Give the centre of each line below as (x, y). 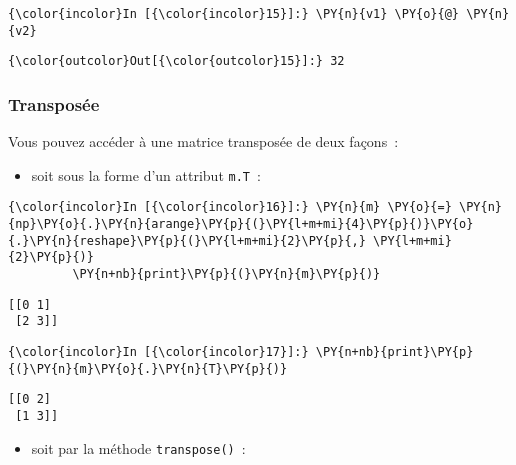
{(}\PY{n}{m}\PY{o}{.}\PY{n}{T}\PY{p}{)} (148, 368)
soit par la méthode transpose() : (138, 447)
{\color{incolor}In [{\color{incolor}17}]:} (158, 352)
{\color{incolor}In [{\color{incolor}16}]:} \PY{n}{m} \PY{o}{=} (230, 207)
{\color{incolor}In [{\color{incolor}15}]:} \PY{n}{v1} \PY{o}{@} (234, 14)
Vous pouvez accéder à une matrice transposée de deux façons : (203, 141)
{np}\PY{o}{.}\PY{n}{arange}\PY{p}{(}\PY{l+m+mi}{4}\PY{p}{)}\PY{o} (241, 224)
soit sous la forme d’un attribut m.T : (146, 174)
